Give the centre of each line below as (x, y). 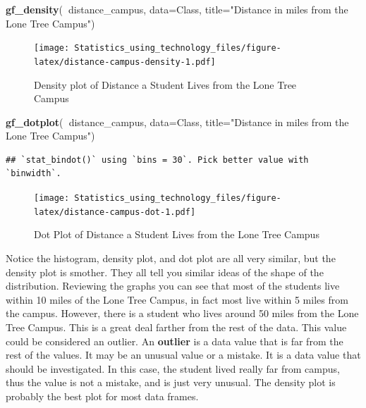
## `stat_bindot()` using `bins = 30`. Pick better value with (157, 160)
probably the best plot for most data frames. (102, 396)
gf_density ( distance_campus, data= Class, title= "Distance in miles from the (177, 9)
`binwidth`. (33, 174)
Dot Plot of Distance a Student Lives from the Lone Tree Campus (177, 234)
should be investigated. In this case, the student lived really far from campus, (173, 368)
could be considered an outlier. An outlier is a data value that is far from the (175, 341)
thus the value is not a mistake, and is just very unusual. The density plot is (171, 382)
